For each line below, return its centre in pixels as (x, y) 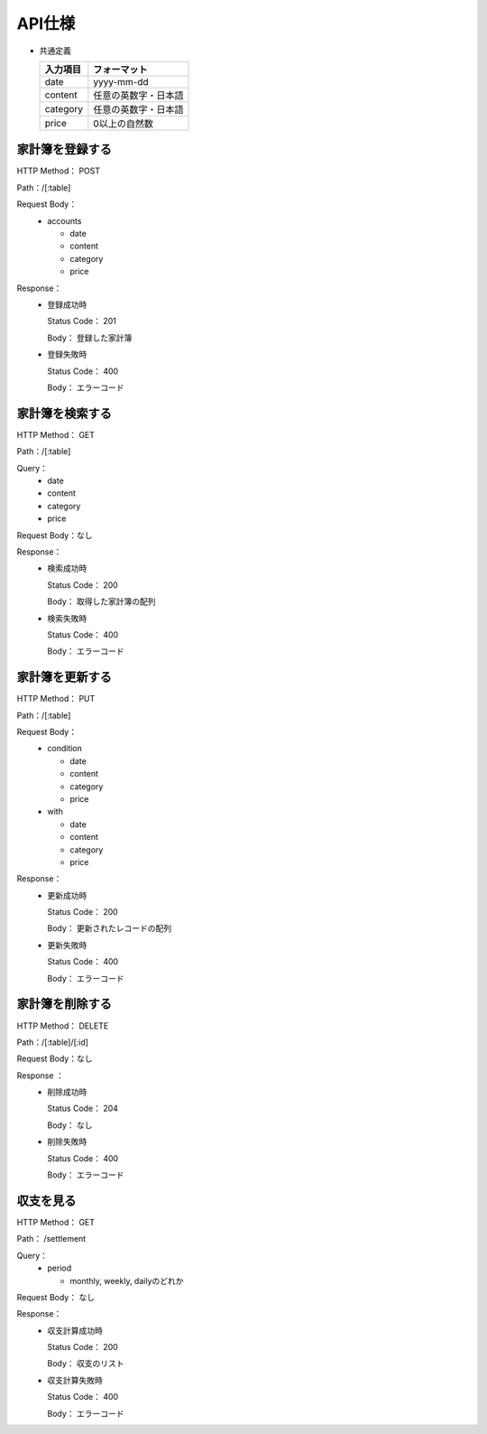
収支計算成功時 (75, 1330)
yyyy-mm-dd (121, 81)
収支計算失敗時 (75, 1380)
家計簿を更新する (64, 677)
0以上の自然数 (123, 124)
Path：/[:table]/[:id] (53, 1042)
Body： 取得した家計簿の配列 (102, 601)
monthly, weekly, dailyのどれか (127, 1280)
